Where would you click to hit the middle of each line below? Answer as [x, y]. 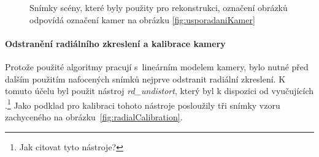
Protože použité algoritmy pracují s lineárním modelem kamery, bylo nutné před [157, 66]
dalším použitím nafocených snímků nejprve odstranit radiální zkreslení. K [145, 78]
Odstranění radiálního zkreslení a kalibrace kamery [115, 43]
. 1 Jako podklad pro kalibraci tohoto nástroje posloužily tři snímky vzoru [143, 104]
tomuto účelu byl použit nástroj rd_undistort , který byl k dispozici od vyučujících [159, 91]
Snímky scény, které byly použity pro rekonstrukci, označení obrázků [159, 7]
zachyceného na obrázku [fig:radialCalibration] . [94, 117]
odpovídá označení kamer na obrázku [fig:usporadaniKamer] [142, 19]
